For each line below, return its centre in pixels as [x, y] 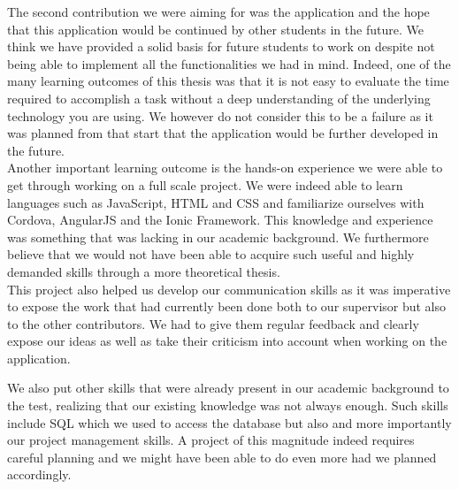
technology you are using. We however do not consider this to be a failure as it [220, 115]
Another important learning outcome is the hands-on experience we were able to [225, 168]
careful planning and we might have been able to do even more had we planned [222, 457]
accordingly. [39, 474]
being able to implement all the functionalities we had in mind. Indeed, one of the [229, 63]
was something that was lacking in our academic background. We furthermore [218, 237]
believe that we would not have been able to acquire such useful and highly [211, 254]
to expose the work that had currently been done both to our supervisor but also [227, 306]
